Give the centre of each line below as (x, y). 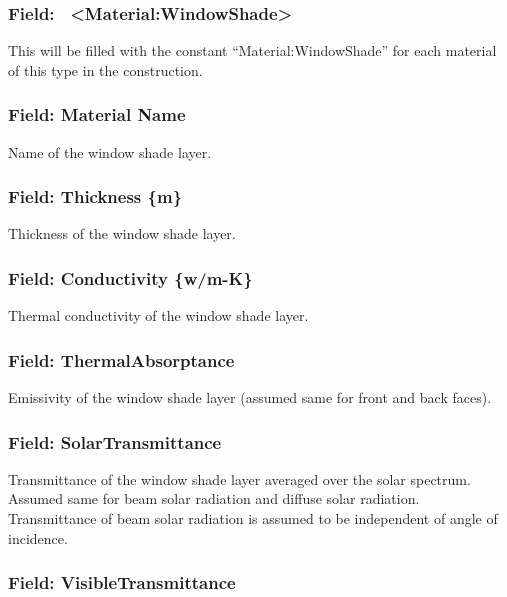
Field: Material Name (97, 114)
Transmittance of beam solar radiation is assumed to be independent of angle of (253, 518)
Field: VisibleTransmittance (122, 582)
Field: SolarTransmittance (115, 441)
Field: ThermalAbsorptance (121, 359)
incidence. (38, 537)
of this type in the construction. (105, 69)
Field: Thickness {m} (95, 196)
